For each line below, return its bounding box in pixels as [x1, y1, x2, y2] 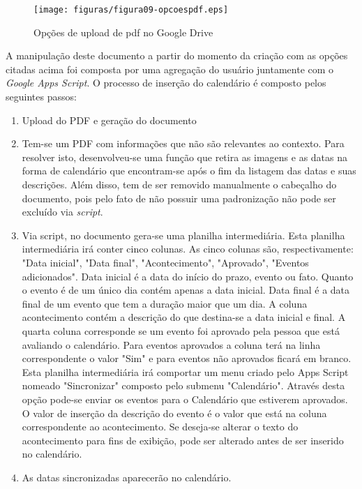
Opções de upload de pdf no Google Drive [33, 24, 213, 39]
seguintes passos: [6, 89, 77, 104]
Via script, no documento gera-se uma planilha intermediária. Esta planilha [22, 227, 345, 242]
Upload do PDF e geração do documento [22, 112, 197, 127]
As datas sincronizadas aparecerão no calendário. [22, 469, 232, 484]
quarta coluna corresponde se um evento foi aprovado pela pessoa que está [22, 323, 340, 338]
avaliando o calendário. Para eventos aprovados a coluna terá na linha [22, 337, 321, 352]
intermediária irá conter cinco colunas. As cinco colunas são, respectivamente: [22, 241, 354, 256]
